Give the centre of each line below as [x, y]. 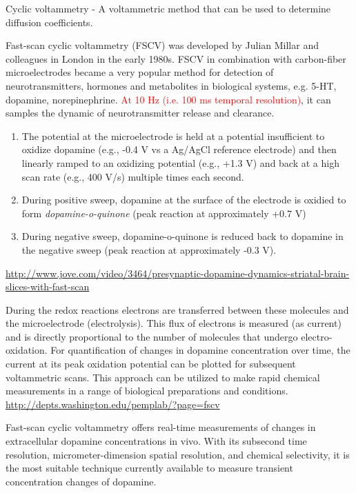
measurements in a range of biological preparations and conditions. [147, 391]
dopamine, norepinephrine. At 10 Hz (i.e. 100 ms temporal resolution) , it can [168, 99]
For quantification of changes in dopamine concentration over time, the [200, 350]
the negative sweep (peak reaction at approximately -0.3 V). [149, 249]
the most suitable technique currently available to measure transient [149, 468]
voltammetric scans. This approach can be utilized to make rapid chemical [163, 377]
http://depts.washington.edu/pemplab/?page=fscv [113, 404]
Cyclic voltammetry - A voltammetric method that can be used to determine [168, 8]
